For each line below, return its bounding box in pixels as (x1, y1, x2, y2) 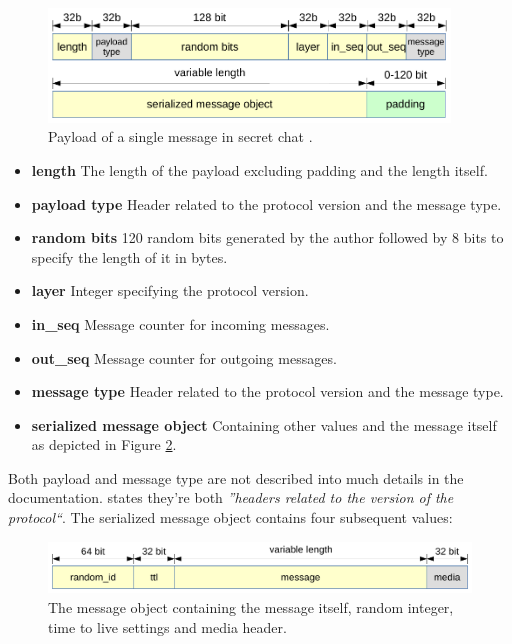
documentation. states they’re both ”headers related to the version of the (8, 487, 454, 508)
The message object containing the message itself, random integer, (48, 597, 454, 618)
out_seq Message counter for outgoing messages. (31, 347, 337, 368)
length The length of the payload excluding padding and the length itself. (31, 159, 488, 180)
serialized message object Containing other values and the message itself (31, 414, 497, 435)
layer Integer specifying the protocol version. (31, 280, 309, 301)
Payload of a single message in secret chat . (48, 126, 313, 147)
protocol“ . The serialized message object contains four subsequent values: (8, 507, 453, 528)
